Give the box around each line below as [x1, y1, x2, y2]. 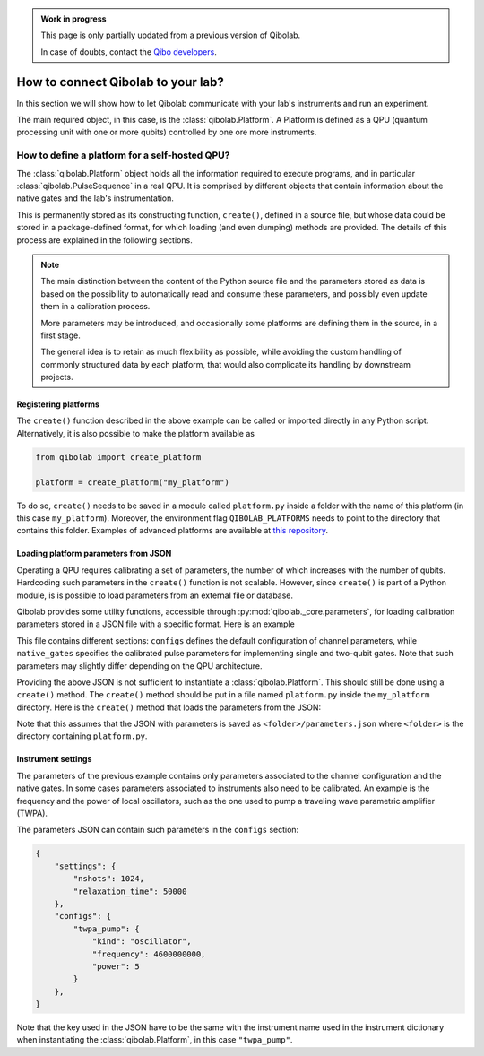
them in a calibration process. [40, 301, 151, 312]
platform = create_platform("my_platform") [35, 477, 230, 488]
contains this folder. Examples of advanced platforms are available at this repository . [16, 525, 329, 536]
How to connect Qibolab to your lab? [16, 74, 224, 90]
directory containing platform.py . [16, 731, 148, 741]
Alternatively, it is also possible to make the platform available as [16, 428, 255, 438]
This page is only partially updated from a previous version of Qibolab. [40, 30, 301, 40]
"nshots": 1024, [73, 874, 145, 884]
